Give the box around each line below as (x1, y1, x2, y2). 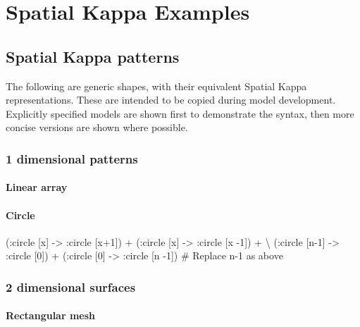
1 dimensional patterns (6, 149, 138, 167)
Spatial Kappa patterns (6, 45, 180, 67)
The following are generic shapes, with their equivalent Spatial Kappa (6, 78, 307, 93)
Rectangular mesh (6, 308, 96, 323)
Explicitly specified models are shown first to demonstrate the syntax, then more (6, 106, 354, 121)
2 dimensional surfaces (6, 278, 136, 295)
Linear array (6, 180, 68, 195)
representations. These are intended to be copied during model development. (6, 92, 336, 107)
